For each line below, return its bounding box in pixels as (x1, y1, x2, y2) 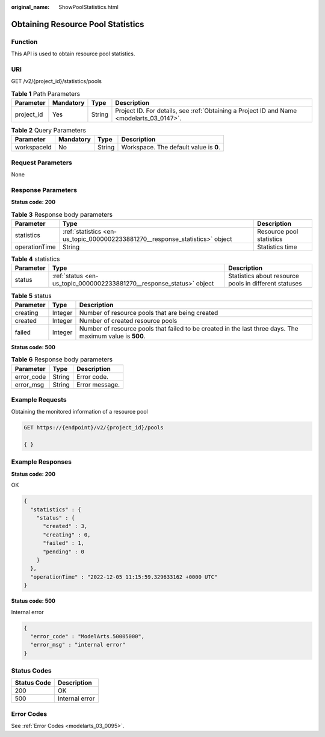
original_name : (11, 4, 50, 10)
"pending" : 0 (43, 548, 84, 555)
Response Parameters (11, 185, 78, 194)
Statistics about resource (228, 272, 299, 280)
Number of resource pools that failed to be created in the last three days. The (79, 324, 299, 332)
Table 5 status (11, 291, 52, 300)
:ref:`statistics (62, 228, 102, 236)
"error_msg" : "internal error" (30, 641, 126, 648)
